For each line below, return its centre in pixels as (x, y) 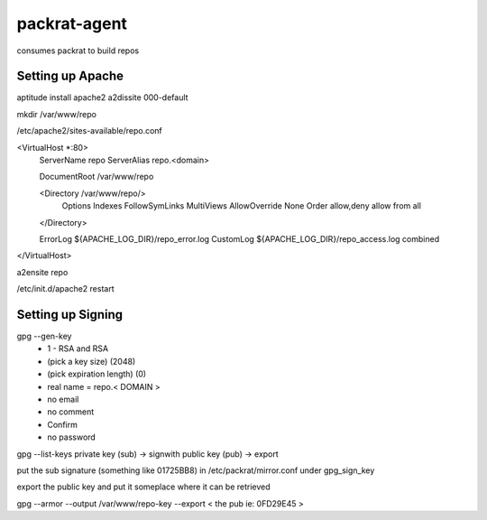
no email (63, 399)
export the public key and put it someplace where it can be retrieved (143, 487)
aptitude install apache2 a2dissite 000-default (102, 97)
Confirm (63, 424)
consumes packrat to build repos (78, 51)
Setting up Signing (70, 315)
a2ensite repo (42, 272)
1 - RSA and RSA (78, 348)
